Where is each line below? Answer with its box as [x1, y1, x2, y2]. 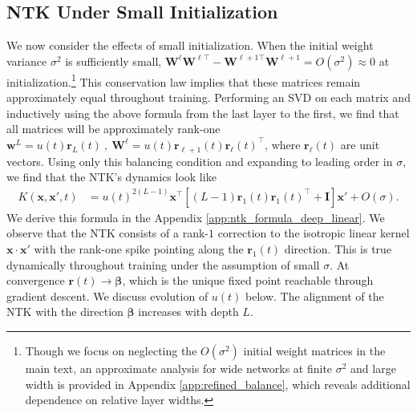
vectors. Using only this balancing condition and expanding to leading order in [6, 152, 393, 169]
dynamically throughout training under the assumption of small [6, 256, 320, 273]
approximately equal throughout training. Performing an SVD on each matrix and [6, 89, 411, 106]
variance [6, 52, 47, 69]
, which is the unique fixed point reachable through [122, 272, 374, 289]
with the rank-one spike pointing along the [34, 241, 244, 257]
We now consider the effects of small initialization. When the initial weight [6, 37, 374, 54]
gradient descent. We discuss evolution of [6, 287, 208, 304]
